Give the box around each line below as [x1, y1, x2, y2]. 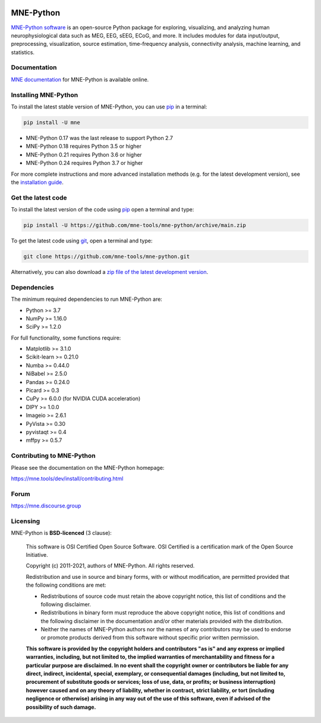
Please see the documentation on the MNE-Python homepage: [11, 464, 165, 471]
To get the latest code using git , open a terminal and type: [11, 237, 153, 244]
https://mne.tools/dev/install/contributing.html [11, 475, 124, 482]
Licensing [11, 517, 40, 525]
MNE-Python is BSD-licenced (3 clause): [11, 529, 112, 537]
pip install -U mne [23, 119, 80, 126]
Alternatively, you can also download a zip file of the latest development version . [11, 268, 209, 275]
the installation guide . [11, 179, 64, 186]
